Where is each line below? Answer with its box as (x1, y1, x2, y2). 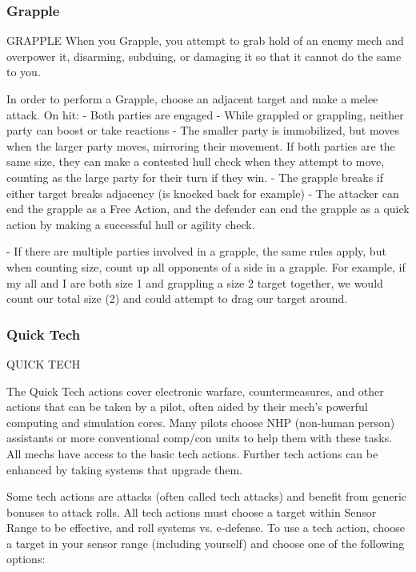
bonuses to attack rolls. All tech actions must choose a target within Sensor (6, 503, 377, 520)
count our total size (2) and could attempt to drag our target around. (6, 290, 348, 307)
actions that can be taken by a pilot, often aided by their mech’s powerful (6, 398, 368, 415)
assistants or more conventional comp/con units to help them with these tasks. (6, 429, 393, 446)
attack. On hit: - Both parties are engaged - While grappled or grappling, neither (6, 106, 404, 123)
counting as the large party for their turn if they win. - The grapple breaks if (6, 168, 384, 185)
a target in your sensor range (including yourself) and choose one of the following (6, 534, 405, 551)
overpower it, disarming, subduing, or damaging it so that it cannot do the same (6, 47, 402, 64)
